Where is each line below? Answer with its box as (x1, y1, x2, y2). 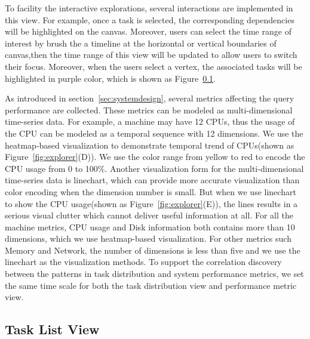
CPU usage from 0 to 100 (5, 162, 98, 174)
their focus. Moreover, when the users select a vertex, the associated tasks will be (5, 60, 302, 72)
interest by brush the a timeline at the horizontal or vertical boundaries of (5, 36, 277, 49)
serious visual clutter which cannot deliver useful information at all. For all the (5, 209, 293, 221)
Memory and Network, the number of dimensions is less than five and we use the (5, 244, 300, 256)
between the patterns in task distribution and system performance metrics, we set (5, 267, 304, 280)
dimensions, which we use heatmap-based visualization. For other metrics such (5, 232, 291, 245)
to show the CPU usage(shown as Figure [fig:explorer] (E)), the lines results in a (5, 197, 298, 209)
